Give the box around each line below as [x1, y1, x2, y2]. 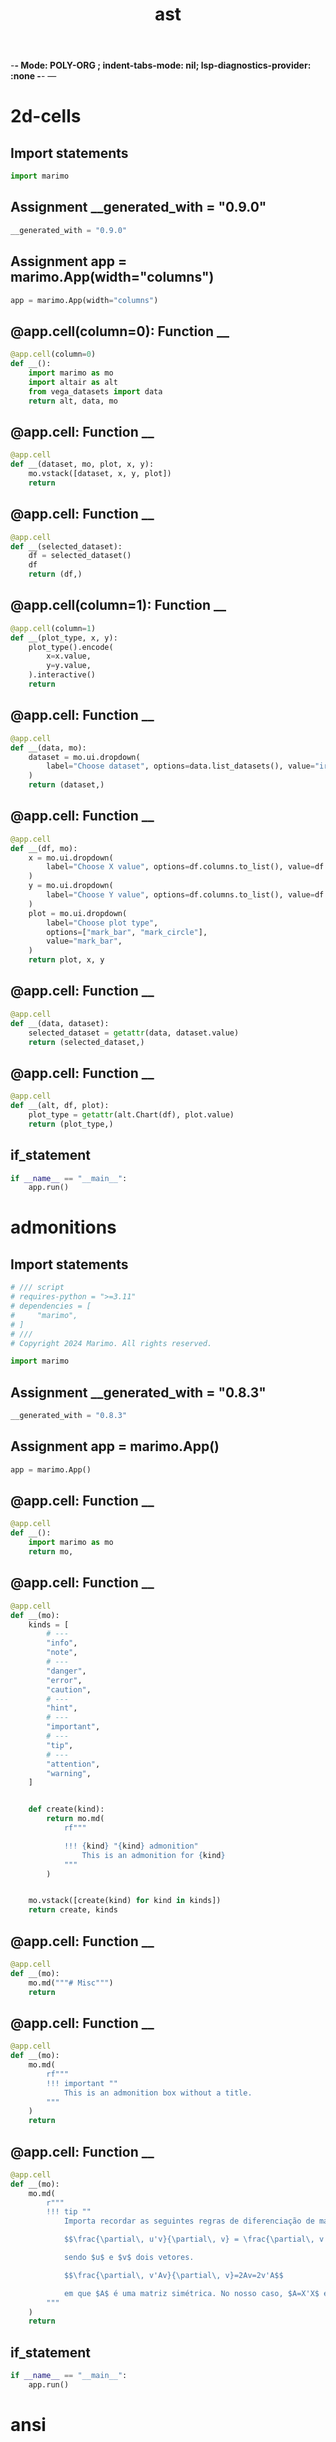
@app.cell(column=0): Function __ [10, 323, 230, 340]
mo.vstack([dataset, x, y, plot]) [28, 469, 172, 479]
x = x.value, [46, 651, 92, 662]
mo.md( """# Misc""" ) [28, 1978, 114, 1988]
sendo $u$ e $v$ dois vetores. [63, 2253, 195, 2263]
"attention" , [46, 1759, 101, 1769]
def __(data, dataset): [10, 1018, 110, 1028]
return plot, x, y [28, 955, 105, 965]
